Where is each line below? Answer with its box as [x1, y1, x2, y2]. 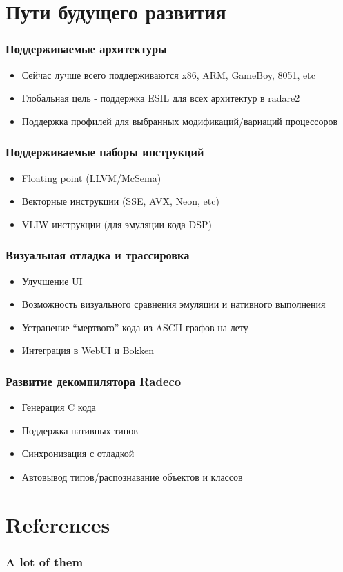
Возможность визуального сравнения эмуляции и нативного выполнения [21, 297, 326, 311]
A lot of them [6, 553, 84, 570]
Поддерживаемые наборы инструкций [6, 143, 204, 160]
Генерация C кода [21, 400, 96, 414]
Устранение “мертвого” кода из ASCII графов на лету [21, 320, 248, 334]
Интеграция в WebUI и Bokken [21, 343, 154, 358]
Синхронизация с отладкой [21, 446, 135, 461]
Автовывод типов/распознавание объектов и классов [21, 469, 243, 483]
